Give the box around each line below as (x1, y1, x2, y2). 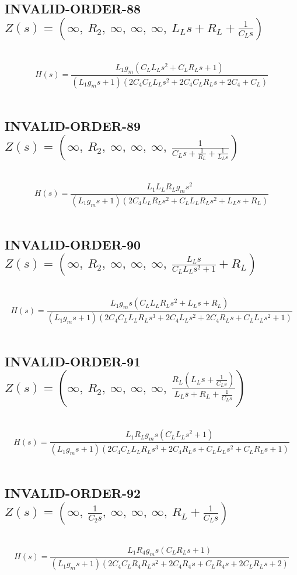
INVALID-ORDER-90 (5, 235, 141, 253)
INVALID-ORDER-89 (5, 116, 141, 134)
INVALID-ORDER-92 (5, 484, 141, 502)
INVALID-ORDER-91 (5, 352, 141, 370)
